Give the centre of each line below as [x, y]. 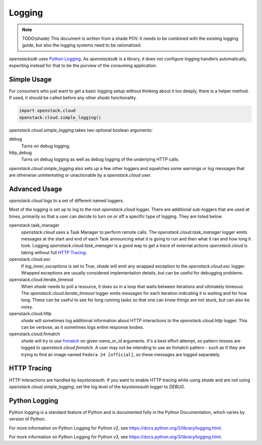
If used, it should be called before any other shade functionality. [73, 98]
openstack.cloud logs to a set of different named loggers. [66, 201]
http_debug [20, 153]
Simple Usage [30, 79]
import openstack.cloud [48, 111]
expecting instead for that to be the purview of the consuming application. [83, 66]
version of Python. [27, 419]
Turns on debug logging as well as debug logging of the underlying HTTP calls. [100, 159]
